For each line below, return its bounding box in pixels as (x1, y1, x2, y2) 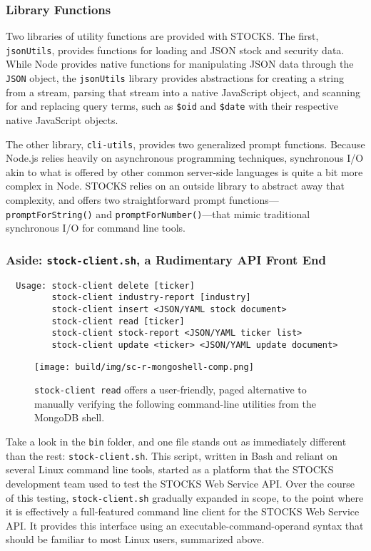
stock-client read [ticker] (51, 316, 185, 326)
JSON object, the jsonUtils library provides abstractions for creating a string (6, 71, 345, 86)
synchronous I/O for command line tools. (6, 220, 185, 235)
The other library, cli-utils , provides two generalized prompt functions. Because (6, 136, 365, 151)
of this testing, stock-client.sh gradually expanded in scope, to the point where (6, 490, 364, 505)
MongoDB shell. (34, 410, 105, 425)
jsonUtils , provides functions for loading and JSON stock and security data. (6, 42, 345, 57)
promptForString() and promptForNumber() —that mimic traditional (6, 206, 310, 221)
